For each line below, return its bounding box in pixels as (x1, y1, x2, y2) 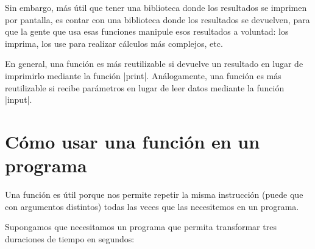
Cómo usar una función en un (5, 128, 260, 153)
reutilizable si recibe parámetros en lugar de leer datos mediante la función (5, 81, 285, 94)
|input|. (5, 93, 32, 106)
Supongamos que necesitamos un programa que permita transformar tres (5, 220, 277, 233)
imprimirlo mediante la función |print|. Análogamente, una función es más (5, 69, 281, 82)
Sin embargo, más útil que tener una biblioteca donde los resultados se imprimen (5, 1, 307, 13)
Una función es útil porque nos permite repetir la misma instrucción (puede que (5, 188, 303, 201)
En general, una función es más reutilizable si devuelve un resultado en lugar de (5, 57, 303, 70)
